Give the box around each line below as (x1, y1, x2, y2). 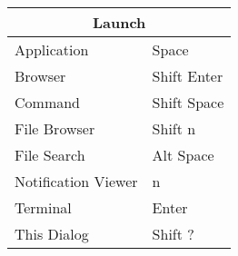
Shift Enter (152, 65, 223, 86)
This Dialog (15, 223, 89, 244)
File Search (15, 144, 85, 165)
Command (15, 92, 81, 113)
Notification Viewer (15, 171, 138, 192)
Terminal (15, 197, 72, 218)
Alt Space (152, 144, 214, 165)
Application (15, 39, 89, 60)
